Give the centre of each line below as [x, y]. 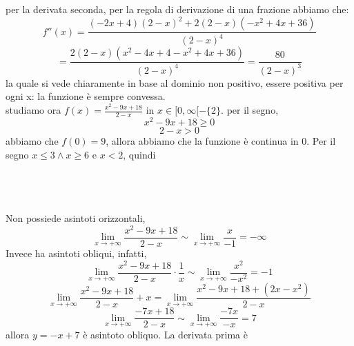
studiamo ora [33, 110]
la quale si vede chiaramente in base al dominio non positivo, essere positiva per [175, 82]
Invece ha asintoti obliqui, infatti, [76, 253]
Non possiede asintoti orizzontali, [76, 217]
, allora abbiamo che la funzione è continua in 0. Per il [221, 140]
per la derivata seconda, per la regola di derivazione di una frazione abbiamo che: [177, 9]
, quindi [139, 154]
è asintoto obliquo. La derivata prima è [165, 334]
